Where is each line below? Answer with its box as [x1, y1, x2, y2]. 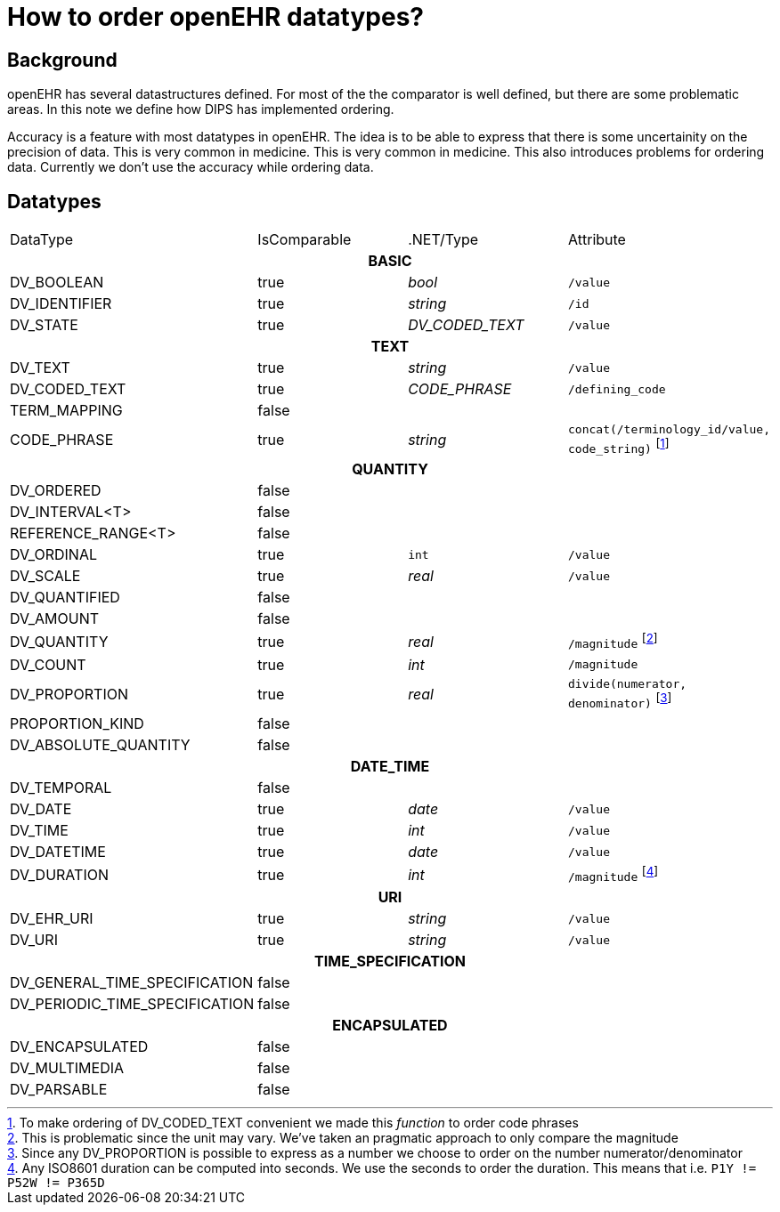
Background [7, 48, 118, 71]
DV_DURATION [10, 865, 109, 884]
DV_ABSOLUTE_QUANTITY [10, 736, 191, 754]
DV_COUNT [10, 655, 86, 674]
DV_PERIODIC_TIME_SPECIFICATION [10, 995, 255, 1014]
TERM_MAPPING [10, 401, 123, 420]
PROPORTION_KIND [10, 715, 144, 732]
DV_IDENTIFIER [10, 295, 112, 313]
